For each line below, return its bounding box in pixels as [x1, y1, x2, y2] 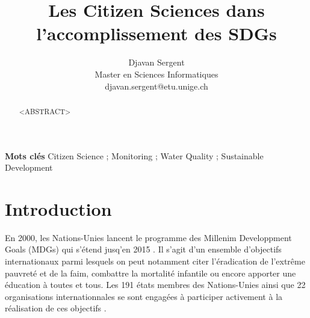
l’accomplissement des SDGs [36, 21, 277, 46]
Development [5, 161, 53, 174]
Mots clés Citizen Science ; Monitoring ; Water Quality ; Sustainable [5, 149, 264, 162]
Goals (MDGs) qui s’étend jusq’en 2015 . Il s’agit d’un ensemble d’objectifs [5, 243, 282, 255]
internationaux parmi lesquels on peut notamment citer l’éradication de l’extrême [5, 255, 305, 268]
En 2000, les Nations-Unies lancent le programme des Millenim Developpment [5, 231, 292, 243]
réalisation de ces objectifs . [5, 302, 107, 314]
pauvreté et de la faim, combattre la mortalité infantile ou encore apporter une [5, 266, 296, 279]
